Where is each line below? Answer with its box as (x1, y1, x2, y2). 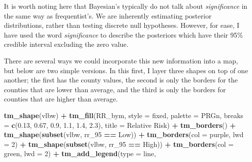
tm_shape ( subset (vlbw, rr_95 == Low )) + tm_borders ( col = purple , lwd (4, 129, 244, 140)
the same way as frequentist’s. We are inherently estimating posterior (4, 10, 212, 20)
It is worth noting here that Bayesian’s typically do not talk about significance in (4, 1, 248, 11)
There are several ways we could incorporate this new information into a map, (4, 55, 238, 65)
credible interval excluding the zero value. (4, 39, 129, 49)
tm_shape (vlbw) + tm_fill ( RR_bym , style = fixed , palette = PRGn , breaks (4, 110, 244, 120)
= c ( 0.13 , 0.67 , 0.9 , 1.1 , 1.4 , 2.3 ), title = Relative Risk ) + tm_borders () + (4, 120, 236, 130)
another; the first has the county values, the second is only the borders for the (4, 75, 238, 85)
